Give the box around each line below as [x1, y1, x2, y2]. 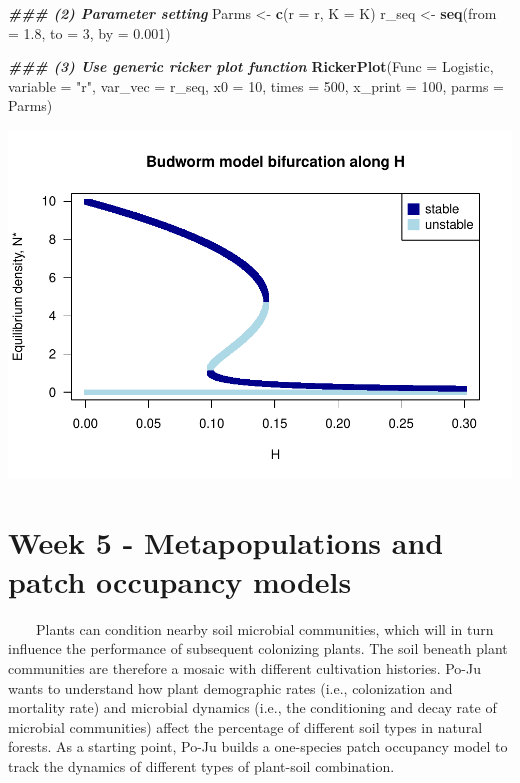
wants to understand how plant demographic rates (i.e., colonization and [8, 677, 453, 698]
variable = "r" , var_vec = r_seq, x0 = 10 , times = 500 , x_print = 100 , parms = [8, 75, 504, 96]
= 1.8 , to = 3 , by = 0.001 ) [8, 22, 171, 43]
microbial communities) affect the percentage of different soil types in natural [8, 716, 483, 737]
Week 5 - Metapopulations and [8, 521, 444, 562]
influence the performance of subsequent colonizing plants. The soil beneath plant [8, 638, 508, 659]
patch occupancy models [8, 560, 352, 601]
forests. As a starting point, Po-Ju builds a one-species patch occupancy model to [8, 736, 508, 757]
